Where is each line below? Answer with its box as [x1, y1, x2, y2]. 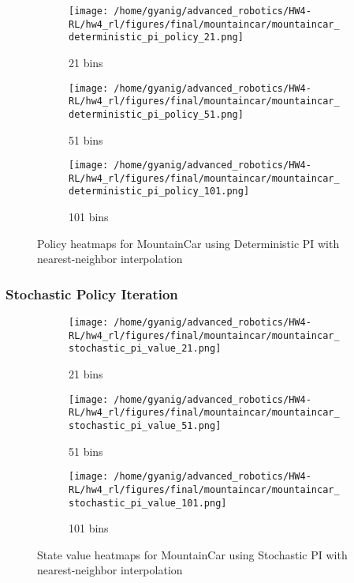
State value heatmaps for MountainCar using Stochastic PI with [37, 546, 348, 562]
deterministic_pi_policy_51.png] [69, 108, 244, 120]
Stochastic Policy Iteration [6, 284, 178, 303]
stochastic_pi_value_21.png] [69, 343, 222, 355]
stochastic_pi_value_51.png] [69, 419, 222, 431]
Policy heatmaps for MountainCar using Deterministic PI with [37, 235, 340, 251]
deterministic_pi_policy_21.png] [69, 32, 244, 43]
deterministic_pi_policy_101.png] [69, 186, 250, 197]
